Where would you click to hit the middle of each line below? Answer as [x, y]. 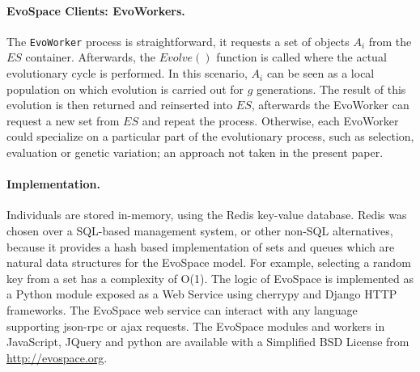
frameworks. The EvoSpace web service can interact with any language [182, 309]
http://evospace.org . [57, 357]
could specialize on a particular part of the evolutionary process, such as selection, [210, 136]
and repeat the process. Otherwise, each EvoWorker [270, 120]
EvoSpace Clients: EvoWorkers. [96, 10]
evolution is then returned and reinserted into [120, 105]
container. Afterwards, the [91, 57]
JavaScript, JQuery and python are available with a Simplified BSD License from [208, 342]
